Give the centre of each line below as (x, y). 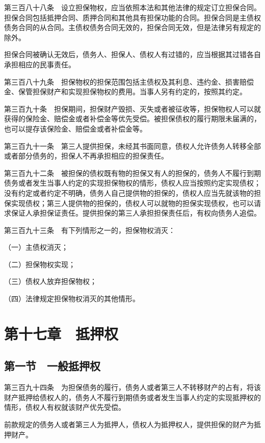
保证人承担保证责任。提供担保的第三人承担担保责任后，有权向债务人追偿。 (136, 213)
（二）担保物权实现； (40, 264)
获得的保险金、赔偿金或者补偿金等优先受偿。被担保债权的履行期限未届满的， (132, 119)
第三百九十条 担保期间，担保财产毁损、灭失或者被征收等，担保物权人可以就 (132, 108)
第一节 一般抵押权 (52, 366)
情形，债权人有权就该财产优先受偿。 (65, 407)
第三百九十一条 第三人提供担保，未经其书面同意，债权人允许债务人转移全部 (132, 146)
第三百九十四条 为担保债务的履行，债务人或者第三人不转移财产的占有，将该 (132, 387)
